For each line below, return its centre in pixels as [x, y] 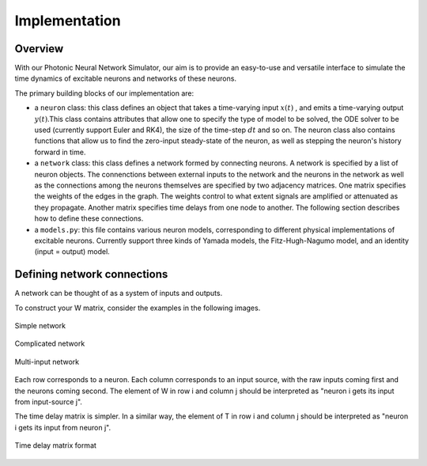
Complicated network [50, 343]
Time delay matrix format [55, 445]
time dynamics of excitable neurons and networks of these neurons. [126, 78]
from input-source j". [49, 402]
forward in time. [60, 152]
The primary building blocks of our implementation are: [104, 93]
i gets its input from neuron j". [63, 427]
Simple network [40, 326]
